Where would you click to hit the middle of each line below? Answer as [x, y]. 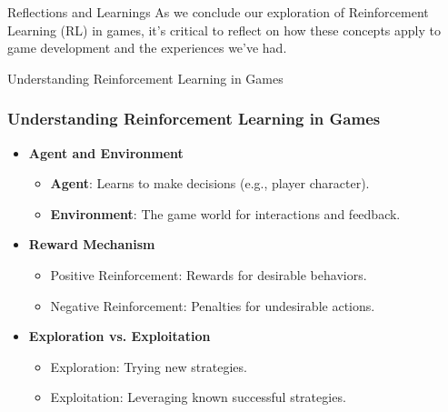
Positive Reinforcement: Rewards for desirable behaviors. [209, 274]
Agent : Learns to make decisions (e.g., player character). [210, 183]
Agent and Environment [106, 152]
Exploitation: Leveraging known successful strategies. [198, 397]
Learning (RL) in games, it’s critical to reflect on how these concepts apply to [224, 30]
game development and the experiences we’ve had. [147, 48]
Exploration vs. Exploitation [119, 336]
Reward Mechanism [92, 244]
